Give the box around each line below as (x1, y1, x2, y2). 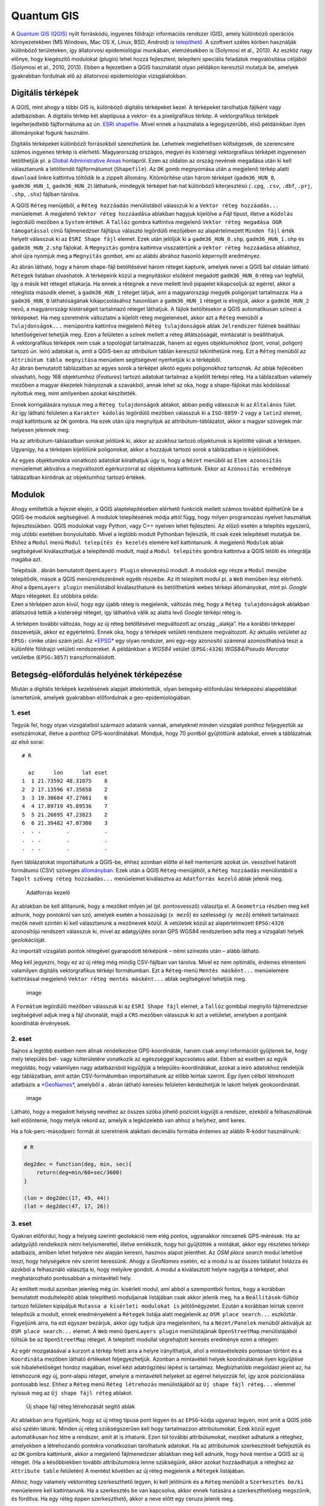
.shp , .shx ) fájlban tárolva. (11, 190, 80, 198)
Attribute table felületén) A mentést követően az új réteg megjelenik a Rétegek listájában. (11, 1467, 246, 1474)
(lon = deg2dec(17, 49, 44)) (23, 1195, 110, 1201)
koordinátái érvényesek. (11, 1019, 71, 1026)
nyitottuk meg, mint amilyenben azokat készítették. (11, 390, 137, 397)
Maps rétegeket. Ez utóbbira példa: (11, 592, 99, 599)
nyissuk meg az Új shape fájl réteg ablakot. (11, 1389, 133, 1396)
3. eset (11, 1220, 32, 1228)
